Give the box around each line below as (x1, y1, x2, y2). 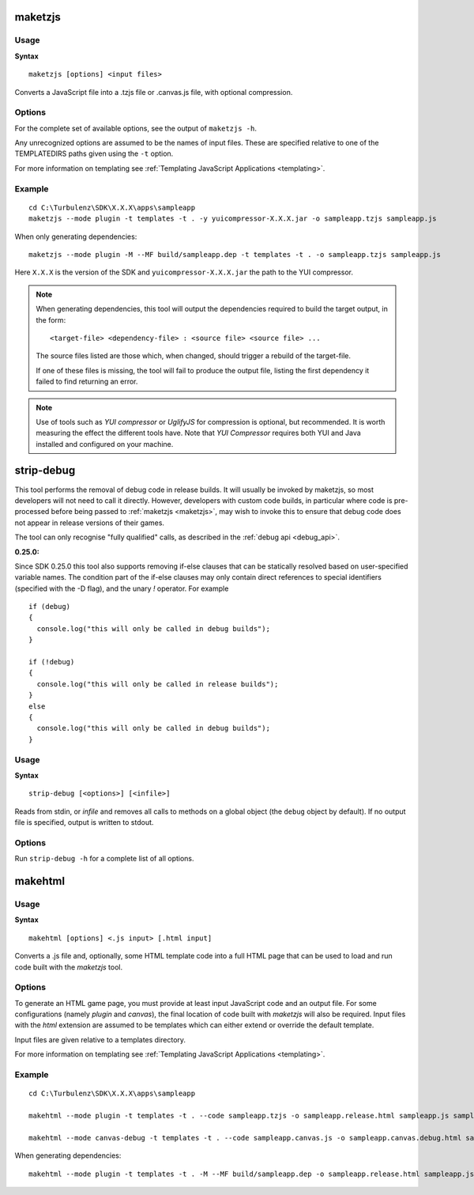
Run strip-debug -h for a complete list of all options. (14, 854, 194, 864)
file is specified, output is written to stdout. (14, 818, 154, 827)
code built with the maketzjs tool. (14, 962, 123, 972)
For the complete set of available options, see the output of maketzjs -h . (14, 123, 257, 133)
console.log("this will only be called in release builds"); (36, 679, 279, 688)
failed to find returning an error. (36, 376, 138, 387)
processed (14, 507, 50, 516)
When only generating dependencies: (14, 232, 137, 241)
